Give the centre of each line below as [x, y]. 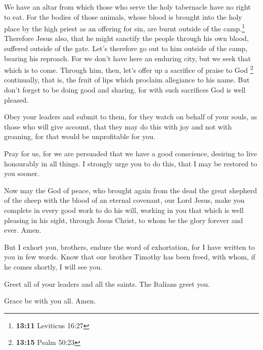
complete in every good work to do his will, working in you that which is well [124, 210]
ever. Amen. [23, 230]
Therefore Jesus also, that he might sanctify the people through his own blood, [126, 38]
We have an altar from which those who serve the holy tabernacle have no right [127, 7]
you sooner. [22, 173]
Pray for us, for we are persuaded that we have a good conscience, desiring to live [131, 154]
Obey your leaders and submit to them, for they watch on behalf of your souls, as [131, 117]
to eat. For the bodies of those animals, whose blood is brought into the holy [123, 16]
